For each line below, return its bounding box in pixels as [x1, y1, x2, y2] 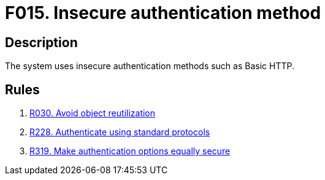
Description [5, 34, 78, 50]
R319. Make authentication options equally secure [29, 146, 231, 157]
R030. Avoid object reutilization [29, 108, 156, 119]
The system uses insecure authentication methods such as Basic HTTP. [5, 61, 294, 72]
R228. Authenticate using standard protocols [29, 127, 210, 138]
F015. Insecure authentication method [5, 2, 321, 23]
